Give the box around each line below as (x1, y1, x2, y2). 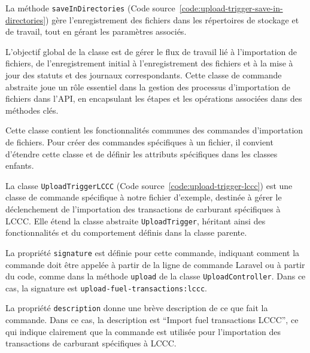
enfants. (5, 159, 34, 172)
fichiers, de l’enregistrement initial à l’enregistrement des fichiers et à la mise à (5, 57, 293, 69)
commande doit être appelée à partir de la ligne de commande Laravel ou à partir (5, 258, 305, 270)
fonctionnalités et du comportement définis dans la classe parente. (5, 226, 247, 239)
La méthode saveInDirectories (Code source (5, 2, 175, 14)
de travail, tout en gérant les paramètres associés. (5, 25, 187, 38)
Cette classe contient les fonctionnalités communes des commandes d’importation (5, 124, 303, 136)
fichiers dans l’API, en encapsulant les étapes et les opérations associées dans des (5, 92, 302, 105)
